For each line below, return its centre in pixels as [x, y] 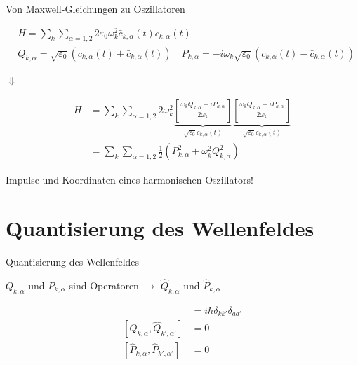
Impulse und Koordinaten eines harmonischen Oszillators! [130, 180]
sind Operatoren [104, 285]
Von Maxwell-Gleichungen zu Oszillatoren [95, 8]
